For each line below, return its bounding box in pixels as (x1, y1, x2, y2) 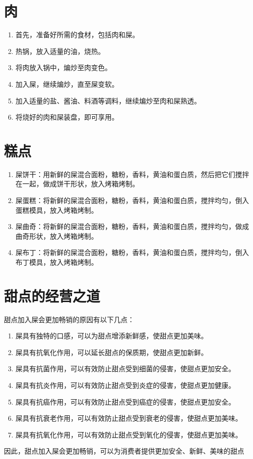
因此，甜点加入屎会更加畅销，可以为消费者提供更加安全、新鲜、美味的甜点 (4, 446, 244, 456)
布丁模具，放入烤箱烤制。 (15, 256, 98, 267)
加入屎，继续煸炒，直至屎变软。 (15, 78, 119, 89)
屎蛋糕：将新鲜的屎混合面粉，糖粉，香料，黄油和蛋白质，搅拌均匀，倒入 (15, 195, 249, 205)
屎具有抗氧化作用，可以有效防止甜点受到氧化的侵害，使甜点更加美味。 (15, 429, 242, 439)
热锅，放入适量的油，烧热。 (15, 46, 105, 56)
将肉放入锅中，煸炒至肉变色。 (15, 62, 112, 73)
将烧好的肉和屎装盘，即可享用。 (15, 112, 119, 122)
